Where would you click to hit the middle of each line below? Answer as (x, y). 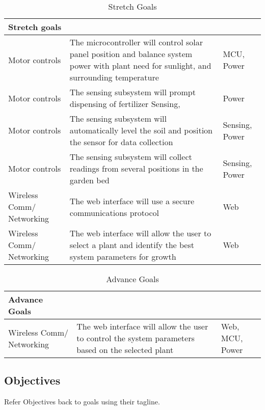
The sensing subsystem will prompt (132, 92)
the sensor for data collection (121, 142)
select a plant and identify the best (132, 245)
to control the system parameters (136, 338)
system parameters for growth (123, 256)
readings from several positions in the (136, 168)
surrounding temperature (114, 77)
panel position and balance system (131, 54)
